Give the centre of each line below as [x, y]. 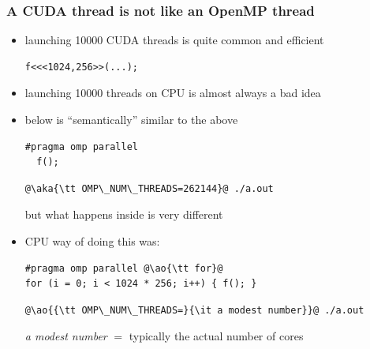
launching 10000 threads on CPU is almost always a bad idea [173, 93]
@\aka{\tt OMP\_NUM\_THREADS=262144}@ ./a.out [149, 188]
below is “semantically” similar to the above [131, 119]
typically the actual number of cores [216, 336]
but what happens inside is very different [124, 214]
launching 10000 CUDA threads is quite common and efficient [174, 40]
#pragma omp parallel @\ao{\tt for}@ [124, 268]
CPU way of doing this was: [92, 240]
